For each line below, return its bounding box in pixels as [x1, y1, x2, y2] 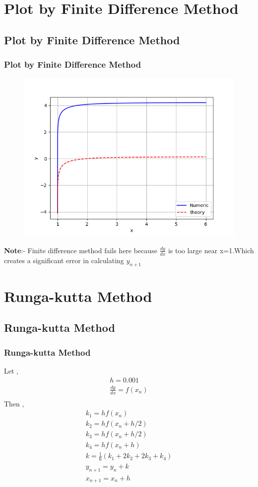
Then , [4, 398, 24, 408]
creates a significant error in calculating [4, 255, 124, 265]
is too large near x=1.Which [168, 245, 254, 255]
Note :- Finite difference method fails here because [4, 245, 157, 255]
